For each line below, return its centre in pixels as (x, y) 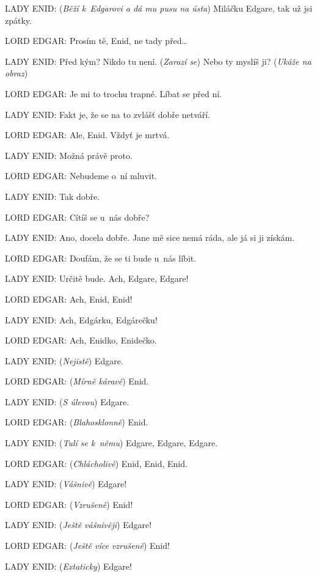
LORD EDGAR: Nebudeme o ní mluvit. (81, 176)
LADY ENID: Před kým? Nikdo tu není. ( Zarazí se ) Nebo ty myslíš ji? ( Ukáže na (158, 61)
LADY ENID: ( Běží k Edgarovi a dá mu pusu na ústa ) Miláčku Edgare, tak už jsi (159, 8)
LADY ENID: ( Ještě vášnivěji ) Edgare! (78, 525)
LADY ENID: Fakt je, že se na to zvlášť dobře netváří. (108, 114)
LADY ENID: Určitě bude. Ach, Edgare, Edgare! (97, 278)
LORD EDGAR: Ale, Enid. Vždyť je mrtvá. (87, 135)
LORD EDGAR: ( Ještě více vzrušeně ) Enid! (87, 546)
